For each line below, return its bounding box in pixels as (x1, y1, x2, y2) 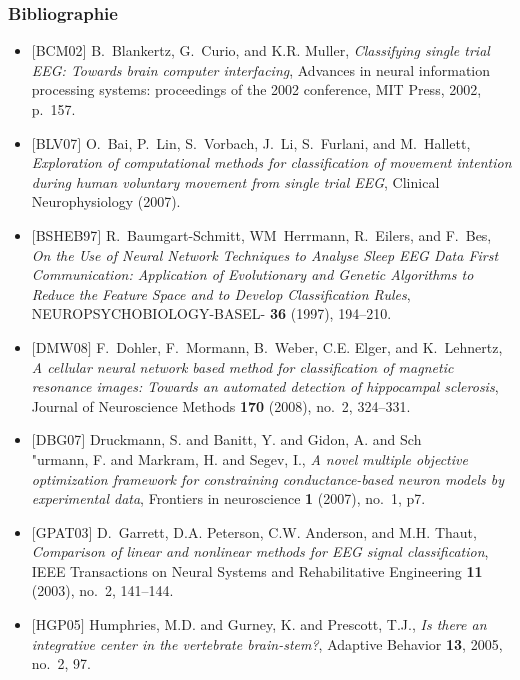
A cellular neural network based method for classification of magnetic (31, 356, 454, 377)
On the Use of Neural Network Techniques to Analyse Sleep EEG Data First (31, 244, 499, 265)
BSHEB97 (35, 224, 98, 245)
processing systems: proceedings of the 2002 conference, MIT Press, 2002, (31, 79, 482, 100)
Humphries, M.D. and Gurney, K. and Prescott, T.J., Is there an (89, 614, 487, 635)
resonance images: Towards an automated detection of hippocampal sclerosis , (31, 376, 499, 397)
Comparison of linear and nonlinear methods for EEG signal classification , (31, 541, 489, 562)
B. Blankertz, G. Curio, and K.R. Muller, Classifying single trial (91, 40, 490, 61)
